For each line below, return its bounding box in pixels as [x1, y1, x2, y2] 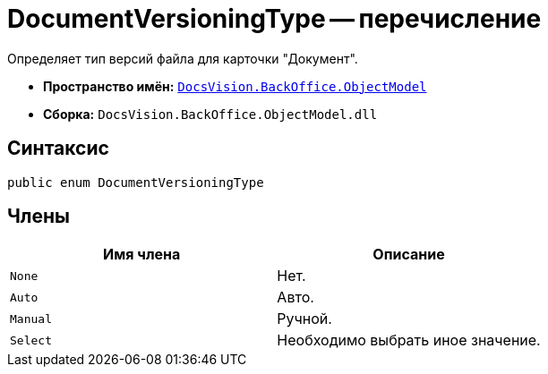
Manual [10, 311, 52, 326]
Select [10, 333, 52, 347]
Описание [372, 245, 445, 264]
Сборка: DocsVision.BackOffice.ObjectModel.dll [43, 106, 378, 122]
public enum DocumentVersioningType [7, 174, 264, 190]
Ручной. [277, 310, 332, 328]
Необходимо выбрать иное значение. [277, 331, 541, 350]
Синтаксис [7, 137, 109, 160]
